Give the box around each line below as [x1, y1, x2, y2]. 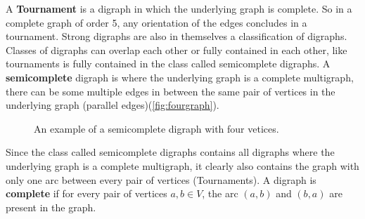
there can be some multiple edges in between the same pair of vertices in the [6, 84, 335, 98]
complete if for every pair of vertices [6, 186, 167, 201]
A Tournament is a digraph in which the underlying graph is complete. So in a [6, 1, 352, 15]
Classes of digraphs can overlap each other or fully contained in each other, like [6, 42, 347, 57]
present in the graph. [6, 199, 96, 214]
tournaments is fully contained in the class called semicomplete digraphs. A [6, 56, 331, 71]
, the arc [202, 186, 238, 201]
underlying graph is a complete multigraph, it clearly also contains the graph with [6, 158, 359, 173]
